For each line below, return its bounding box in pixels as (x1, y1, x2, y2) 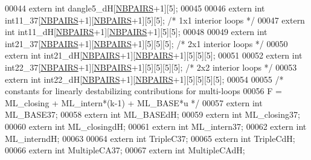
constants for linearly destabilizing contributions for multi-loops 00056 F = (5, 85, 282, 97)
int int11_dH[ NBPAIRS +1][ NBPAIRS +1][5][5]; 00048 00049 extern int (5, 25, 268, 38)
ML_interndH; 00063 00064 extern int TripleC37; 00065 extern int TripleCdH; (5, 132, 295, 144)
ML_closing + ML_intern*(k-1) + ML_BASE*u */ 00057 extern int (5, 96, 263, 109)
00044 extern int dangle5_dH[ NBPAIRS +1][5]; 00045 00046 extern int (5, 2, 265, 14)
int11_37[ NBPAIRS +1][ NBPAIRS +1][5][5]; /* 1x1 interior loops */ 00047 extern (5, 13, 305, 26)
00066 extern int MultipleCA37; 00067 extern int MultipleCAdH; (5, 144, 245, 156)
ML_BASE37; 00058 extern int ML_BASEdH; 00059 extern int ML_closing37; (5, 108, 300, 121)
